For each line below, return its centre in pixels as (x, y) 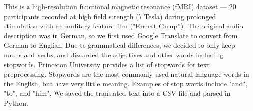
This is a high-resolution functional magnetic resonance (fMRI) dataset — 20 (120, 6)
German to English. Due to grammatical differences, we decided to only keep (120, 45)
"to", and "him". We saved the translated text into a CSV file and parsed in (117, 93)
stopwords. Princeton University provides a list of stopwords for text (107, 64)
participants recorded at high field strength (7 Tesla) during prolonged (110, 16)
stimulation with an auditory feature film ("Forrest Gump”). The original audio (124, 26)
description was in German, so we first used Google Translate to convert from (121, 35)
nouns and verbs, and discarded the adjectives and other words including (114, 54)
